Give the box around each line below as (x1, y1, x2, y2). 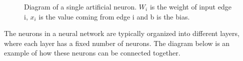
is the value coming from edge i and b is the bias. (38, 11, 190, 21)
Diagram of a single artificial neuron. (24, 1, 137, 11)
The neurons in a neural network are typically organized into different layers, (4, 28, 239, 38)
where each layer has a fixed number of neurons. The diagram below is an (4, 37, 230, 48)
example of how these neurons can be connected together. (4, 47, 180, 58)
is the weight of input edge (149, 1, 231, 11)
